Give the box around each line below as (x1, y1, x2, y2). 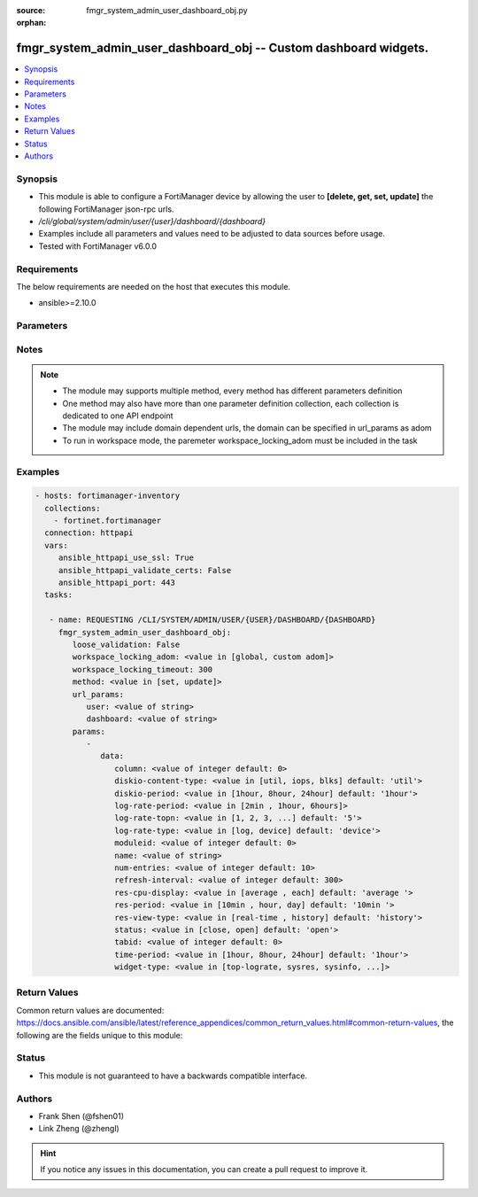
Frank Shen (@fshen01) (38, 1110, 124, 1121)
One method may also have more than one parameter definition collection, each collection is (62, 398, 399, 408)
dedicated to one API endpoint (62, 410, 173, 421)
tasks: (44, 590, 73, 600)
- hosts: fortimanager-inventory (35, 491, 181, 501)
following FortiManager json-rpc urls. (38, 204, 174, 214)
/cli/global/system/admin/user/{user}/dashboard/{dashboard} (38, 215, 266, 226)
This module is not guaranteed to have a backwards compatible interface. (38, 1070, 308, 1081)
